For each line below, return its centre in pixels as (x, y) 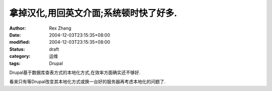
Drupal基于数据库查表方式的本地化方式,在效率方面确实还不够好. (75, 72)
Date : (15, 35)
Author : (18, 28)
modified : (20, 42)
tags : (15, 63)
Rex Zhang (60, 28)
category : (20, 56)
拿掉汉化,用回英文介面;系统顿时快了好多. (93, 13)
